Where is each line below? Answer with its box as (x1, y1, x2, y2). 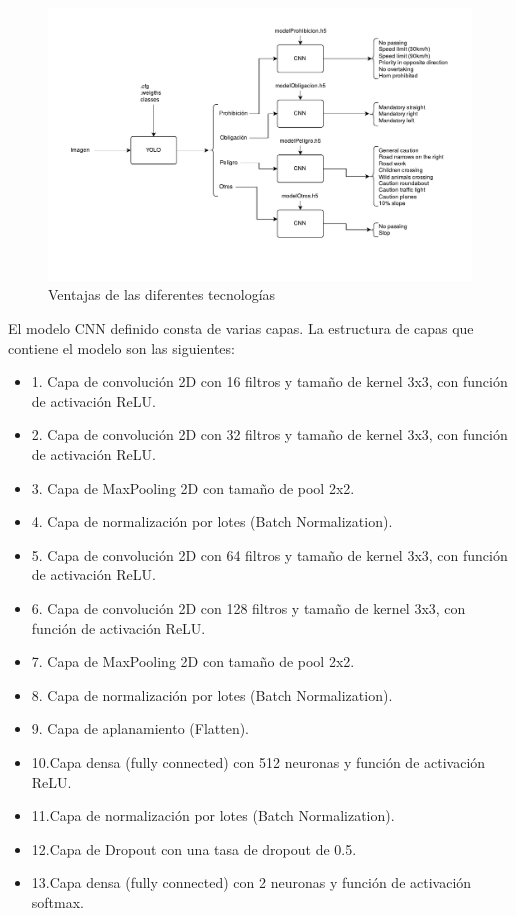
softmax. (31, 891, 84, 912)
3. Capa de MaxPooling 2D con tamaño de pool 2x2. (31, 477, 355, 498)
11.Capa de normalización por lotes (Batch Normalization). (31, 805, 395, 826)
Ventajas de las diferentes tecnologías (48, 284, 276, 305)
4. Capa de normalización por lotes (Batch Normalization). (31, 511, 393, 532)
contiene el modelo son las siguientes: (8, 337, 235, 358)
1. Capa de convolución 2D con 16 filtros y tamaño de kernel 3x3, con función (31, 371, 508, 392)
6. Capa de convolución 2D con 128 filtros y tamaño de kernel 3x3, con (31, 597, 466, 618)
